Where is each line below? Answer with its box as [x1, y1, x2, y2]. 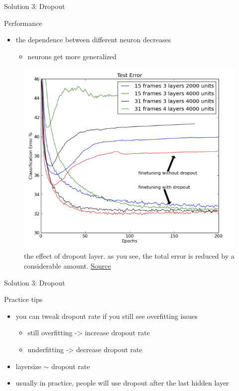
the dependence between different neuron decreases [15, 34, 171, 45]
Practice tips [4, 294, 43, 304]
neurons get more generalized [27, 51, 117, 61]
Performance [4, 17, 42, 28]
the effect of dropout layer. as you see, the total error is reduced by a [24, 251, 235, 261]
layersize [15, 361, 41, 371]
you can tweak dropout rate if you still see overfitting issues [15, 310, 198, 321]
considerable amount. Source [24, 260, 111, 271]
